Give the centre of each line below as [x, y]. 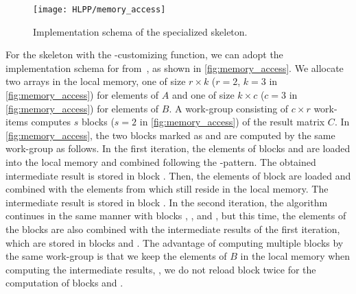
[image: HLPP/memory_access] [99, 10]
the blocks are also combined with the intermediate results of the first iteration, [173, 229]
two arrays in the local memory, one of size [96, 81]
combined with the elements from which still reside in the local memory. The [167, 189]
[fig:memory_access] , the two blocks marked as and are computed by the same [170, 135]
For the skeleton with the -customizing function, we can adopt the [144, 54]
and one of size [203, 95]
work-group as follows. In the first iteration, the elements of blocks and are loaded [178, 148]
